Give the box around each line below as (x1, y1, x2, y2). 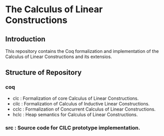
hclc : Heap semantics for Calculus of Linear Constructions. (12, 111, 138, 118)
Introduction (5, 35, 46, 43)
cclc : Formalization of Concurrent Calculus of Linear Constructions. (12, 106, 156, 112)
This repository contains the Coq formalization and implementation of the (5, 48, 159, 54)
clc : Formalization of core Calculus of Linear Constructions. (12, 95, 139, 101)
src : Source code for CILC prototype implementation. (5, 124, 141, 131)
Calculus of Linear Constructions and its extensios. (5, 53, 112, 60)
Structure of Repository (5, 68, 82, 77)
